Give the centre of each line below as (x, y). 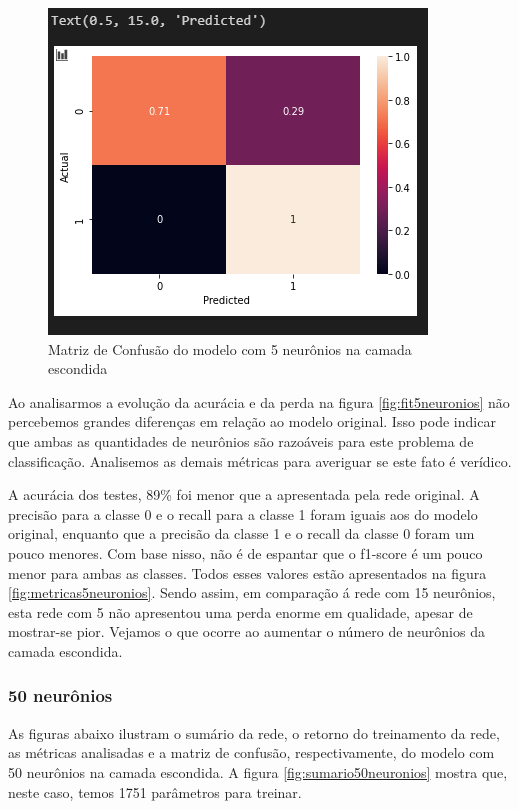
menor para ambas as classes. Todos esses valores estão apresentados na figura (247, 572)
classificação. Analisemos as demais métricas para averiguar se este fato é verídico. (260, 460)
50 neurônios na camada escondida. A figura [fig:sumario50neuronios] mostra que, (258, 771)
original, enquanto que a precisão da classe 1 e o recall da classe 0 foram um (241, 533)
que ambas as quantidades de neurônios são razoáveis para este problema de (241, 440)
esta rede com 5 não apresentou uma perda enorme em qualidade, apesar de (240, 611)
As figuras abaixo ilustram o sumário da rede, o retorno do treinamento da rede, (254, 732)
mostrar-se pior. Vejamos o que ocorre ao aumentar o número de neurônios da (246, 631)
